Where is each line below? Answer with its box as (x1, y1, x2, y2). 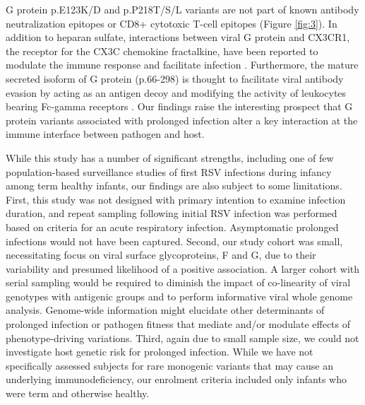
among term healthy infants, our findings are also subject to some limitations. (6, 178, 342, 193)
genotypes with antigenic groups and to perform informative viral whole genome (6, 288, 353, 303)
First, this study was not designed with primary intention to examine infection (6, 192, 346, 206)
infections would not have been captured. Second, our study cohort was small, (6, 233, 343, 248)
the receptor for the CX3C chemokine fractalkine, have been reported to (6, 43, 318, 58)
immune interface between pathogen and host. (6, 127, 205, 141)
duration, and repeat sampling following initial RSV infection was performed (6, 206, 337, 221)
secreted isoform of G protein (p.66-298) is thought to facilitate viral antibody (6, 71, 344, 86)
